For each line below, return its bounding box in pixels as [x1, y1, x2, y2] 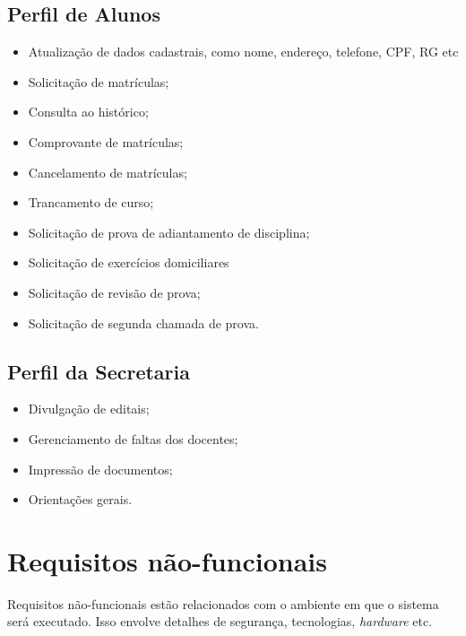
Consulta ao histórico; [28, 102, 149, 121]
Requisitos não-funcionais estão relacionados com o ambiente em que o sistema [7, 594, 439, 613]
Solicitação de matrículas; [28, 72, 169, 91]
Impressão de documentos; [28, 459, 173, 478]
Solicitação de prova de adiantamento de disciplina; [28, 222, 310, 241]
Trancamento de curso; [28, 193, 154, 212]
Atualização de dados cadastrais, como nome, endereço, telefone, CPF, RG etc [28, 42, 459, 61]
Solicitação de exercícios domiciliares [28, 253, 229, 272]
